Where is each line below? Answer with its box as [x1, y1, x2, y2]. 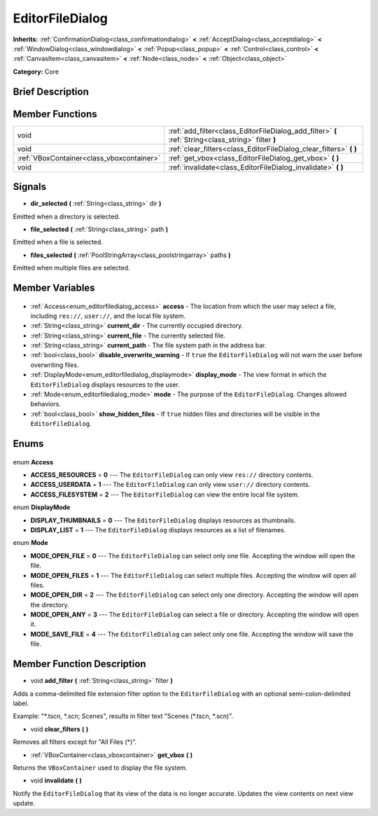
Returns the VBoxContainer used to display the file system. [13, 763, 188, 772]
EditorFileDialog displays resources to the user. [30, 380, 180, 389]
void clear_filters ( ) [30, 725, 89, 733]
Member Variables [13, 282, 95, 293]
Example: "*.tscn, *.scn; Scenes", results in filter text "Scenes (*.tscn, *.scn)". [13, 712, 234, 721]
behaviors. [30, 400, 62, 408]
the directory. [30, 600, 69, 609]
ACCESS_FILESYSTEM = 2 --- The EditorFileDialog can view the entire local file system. [30, 490, 300, 499]
